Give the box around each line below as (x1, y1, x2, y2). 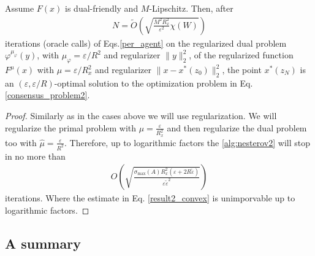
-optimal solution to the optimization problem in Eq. (54, 76, 253, 89)
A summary (5, 233, 81, 252)
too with (5, 136, 37, 149)
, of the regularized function (189, 48, 294, 61)
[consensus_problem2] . (5, 88, 90, 101)
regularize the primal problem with (5, 121, 137, 134)
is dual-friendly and (65, 2, 139, 14)
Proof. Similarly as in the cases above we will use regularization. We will (5, 109, 277, 122)
